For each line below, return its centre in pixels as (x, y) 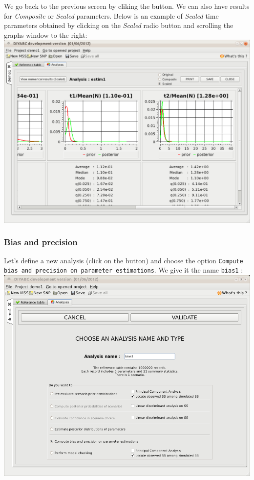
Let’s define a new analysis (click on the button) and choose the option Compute (124, 260)
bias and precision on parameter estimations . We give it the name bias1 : (124, 270)
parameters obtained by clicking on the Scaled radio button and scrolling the (119, 25)
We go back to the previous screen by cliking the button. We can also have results (127, 6)
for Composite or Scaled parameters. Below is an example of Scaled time (111, 15)
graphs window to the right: (46, 35)
